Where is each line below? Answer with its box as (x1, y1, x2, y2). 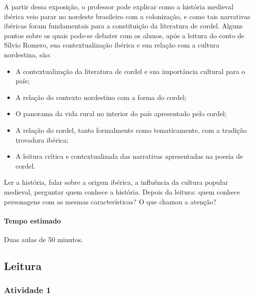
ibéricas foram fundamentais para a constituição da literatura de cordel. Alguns (4, 21, 243, 31)
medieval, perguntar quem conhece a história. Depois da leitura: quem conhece (4, 186, 240, 197)
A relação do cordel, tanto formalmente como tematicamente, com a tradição (15, 124, 247, 135)
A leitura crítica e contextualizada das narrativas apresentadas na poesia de (15, 151, 243, 161)
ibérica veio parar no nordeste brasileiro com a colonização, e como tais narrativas (4, 11, 251, 21)
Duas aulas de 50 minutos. (4, 234, 83, 244)
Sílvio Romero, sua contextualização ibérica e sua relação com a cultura (4, 40, 220, 50)
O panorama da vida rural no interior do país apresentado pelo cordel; (15, 108, 227, 119)
